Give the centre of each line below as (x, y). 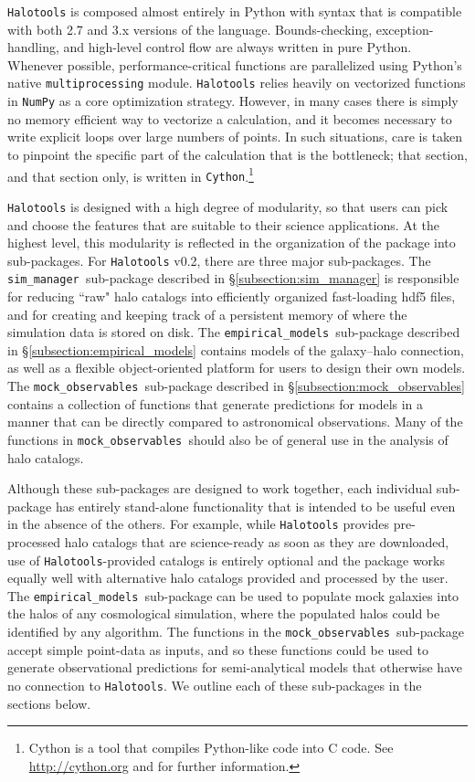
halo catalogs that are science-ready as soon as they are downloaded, (257, 541)
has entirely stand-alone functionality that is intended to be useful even (255, 506)
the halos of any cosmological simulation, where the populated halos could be (224, 613)
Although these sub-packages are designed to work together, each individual (220, 488)
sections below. (49, 703)
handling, (33, 47)
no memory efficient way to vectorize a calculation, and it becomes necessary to (230, 118)
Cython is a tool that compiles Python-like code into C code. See (211, 748)
